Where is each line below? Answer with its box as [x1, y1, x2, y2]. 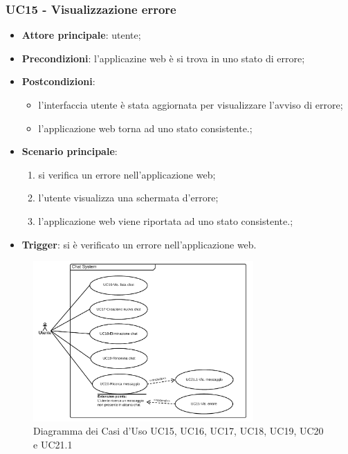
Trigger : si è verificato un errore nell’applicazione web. [21, 237, 257, 251]
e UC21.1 [33, 437, 73, 451]
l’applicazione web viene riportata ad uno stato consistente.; [38, 213, 293, 228]
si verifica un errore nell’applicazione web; [38, 167, 216, 181]
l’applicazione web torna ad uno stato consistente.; [38, 120, 253, 135]
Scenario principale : [21, 144, 118, 158]
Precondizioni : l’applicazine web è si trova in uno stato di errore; [21, 51, 305, 65]
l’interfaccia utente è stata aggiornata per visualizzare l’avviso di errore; [38, 98, 343, 111]
